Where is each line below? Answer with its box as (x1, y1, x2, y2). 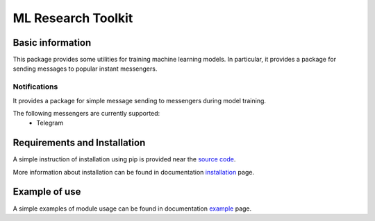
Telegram (36, 118, 64, 127)
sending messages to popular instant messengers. (12, 64, 158, 73)
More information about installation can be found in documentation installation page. (12, 168, 255, 176)
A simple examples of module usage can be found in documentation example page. (12, 204, 252, 213)
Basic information (12, 37, 92, 48)
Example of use (12, 186, 81, 197)
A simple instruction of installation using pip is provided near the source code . (12, 155, 236, 163)
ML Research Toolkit (12, 10, 133, 26)
